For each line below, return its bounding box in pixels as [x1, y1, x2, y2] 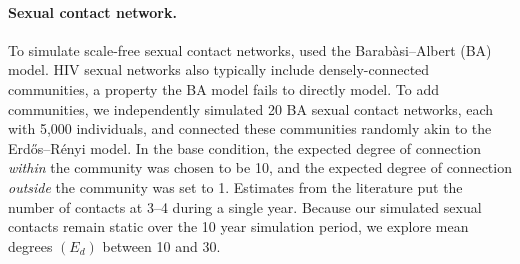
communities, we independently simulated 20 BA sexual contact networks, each [8, 98, 494, 119]
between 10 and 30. [102, 235, 221, 256]
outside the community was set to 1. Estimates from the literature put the [8, 176, 463, 197]
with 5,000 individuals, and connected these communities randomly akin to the [8, 118, 492, 139]
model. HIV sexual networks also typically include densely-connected [8, 59, 430, 80]
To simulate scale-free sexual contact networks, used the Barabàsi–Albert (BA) [8, 39, 492, 60]
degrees [8, 235, 53, 256]
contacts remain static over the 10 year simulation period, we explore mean [8, 216, 469, 237]
